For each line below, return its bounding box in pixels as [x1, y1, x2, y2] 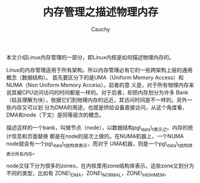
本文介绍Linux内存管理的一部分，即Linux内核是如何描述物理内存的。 [6, 53, 175, 60]
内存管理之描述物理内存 [43, 5, 159, 19]
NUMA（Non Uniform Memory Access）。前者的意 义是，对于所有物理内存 [6, 81, 189, 89]
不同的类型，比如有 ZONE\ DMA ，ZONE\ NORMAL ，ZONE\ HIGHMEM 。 [6, 170, 169, 178]
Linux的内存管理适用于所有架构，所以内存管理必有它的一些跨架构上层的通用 [6, 66, 193, 74]
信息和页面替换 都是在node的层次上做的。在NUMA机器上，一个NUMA [11, 132, 184, 139]
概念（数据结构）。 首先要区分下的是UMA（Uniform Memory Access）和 [6, 74, 184, 81]
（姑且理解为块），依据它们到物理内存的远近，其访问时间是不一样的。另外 [6, 96, 187, 103]
